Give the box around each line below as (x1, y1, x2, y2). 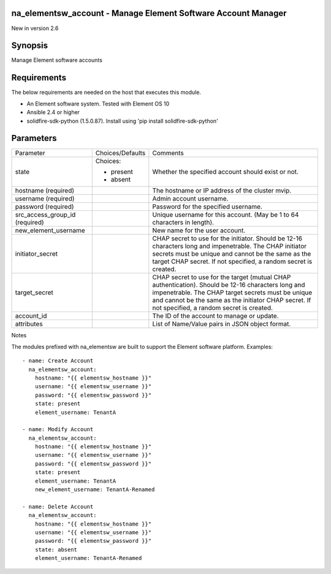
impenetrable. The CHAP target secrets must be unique (152, 288, 313, 297)
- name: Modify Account (22, 426, 94, 433)
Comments (152, 149, 184, 158)
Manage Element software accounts (11, 56, 102, 64)
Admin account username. (152, 194, 229, 203)
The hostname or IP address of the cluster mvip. (152, 186, 292, 195)
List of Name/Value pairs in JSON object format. (152, 320, 291, 328)
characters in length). (152, 218, 215, 227)
